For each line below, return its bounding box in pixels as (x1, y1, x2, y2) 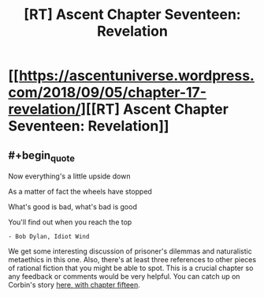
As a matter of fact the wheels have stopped (8, 187, 152, 197)
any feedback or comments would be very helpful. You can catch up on (8, 272, 240, 281)
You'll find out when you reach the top (8, 217, 132, 227)
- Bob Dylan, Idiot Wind (8, 233, 90, 241)
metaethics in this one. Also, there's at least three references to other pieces (8, 255, 257, 265)
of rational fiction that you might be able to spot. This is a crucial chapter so (8, 263, 254, 273)
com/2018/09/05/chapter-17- (8, 84, 207, 102)
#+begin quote (8, 148, 75, 164)
